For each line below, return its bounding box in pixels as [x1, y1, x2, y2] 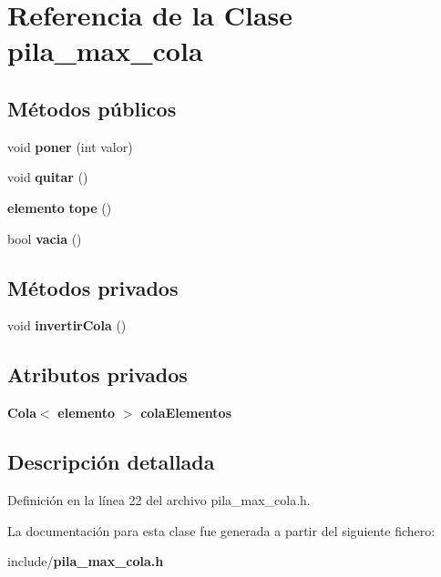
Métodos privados [7, 273, 179, 301]
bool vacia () [7, 228, 82, 248]
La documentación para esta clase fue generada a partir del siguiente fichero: [7, 521, 436, 540]
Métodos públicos [7, 94, 177, 122]
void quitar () [7, 167, 88, 187]
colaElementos [140, 403, 232, 422]
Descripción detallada [7, 448, 215, 476]
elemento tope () [7, 197, 112, 217]
